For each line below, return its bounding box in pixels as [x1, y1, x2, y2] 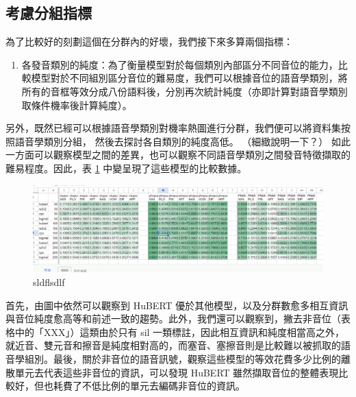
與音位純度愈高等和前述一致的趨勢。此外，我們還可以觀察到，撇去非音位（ [5, 311, 341, 326]
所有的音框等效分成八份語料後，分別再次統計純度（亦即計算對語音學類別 [21, 84, 348, 98]
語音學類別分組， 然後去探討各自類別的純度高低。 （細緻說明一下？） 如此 [14, 134, 351, 148]
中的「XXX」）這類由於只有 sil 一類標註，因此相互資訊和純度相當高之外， [14, 324, 345, 339]
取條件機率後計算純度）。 [21, 97, 132, 112]
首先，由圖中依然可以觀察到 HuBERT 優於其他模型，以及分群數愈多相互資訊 [5, 298, 348, 312]
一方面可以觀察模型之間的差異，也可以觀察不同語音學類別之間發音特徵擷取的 [5, 147, 351, 162]
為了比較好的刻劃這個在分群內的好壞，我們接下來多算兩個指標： [5, 34, 293, 49]
